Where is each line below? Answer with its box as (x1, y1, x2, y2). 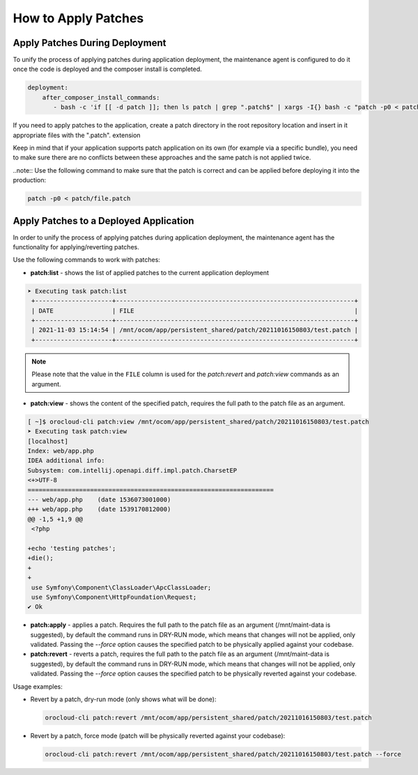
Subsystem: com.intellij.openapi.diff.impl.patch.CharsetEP (27, 467, 238, 474)
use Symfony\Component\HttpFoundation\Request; (31, 593, 197, 601)
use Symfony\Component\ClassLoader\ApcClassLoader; (31, 584, 212, 591)
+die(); (27, 554, 54, 562)
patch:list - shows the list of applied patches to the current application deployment (30, 268, 270, 276)
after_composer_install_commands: (42, 93, 160, 101)
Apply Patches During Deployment (13, 37, 167, 49)
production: (13, 176, 47, 185)
